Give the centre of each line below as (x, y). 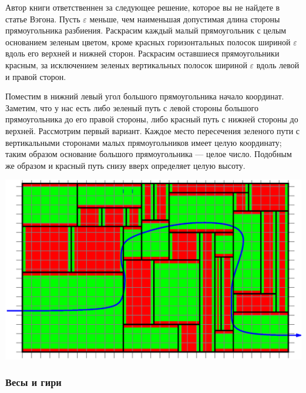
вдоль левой (278, 64)
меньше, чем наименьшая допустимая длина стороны (185, 19)
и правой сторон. (36, 76)
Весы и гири (33, 382)
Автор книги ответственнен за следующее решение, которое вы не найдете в (143, 7)
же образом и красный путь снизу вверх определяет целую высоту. (125, 165)
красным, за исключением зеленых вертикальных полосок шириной (126, 64)
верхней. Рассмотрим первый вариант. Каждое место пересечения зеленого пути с (153, 130)
